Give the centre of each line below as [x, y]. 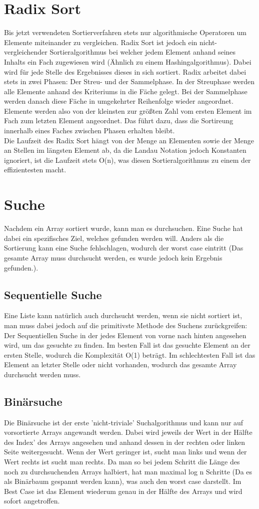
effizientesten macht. [35, 170]
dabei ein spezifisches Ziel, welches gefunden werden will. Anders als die [114, 238]
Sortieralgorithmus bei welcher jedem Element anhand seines [143, 52]
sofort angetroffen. [32, 501]
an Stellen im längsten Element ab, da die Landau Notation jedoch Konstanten [125, 150]
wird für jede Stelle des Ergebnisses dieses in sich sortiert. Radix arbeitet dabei [125, 71]
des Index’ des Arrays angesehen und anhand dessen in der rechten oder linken [125, 442]
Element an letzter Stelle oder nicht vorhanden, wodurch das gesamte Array [120, 364]
